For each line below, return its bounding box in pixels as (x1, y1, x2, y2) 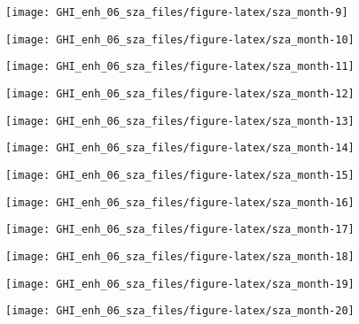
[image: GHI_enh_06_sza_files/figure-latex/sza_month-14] (5, 142, 355, 155)
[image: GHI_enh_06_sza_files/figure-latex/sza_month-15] (5, 168, 355, 181)
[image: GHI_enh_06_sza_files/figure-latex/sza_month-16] (5, 196, 355, 209)
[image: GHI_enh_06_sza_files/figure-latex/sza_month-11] (5, 60, 355, 73)
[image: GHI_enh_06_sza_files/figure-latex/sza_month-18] (5, 250, 355, 263)
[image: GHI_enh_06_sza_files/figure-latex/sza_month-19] (5, 277, 355, 290)
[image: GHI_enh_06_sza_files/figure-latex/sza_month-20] (5, 305, 355, 318)
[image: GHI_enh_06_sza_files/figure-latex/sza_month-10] (5, 33, 355, 46)
